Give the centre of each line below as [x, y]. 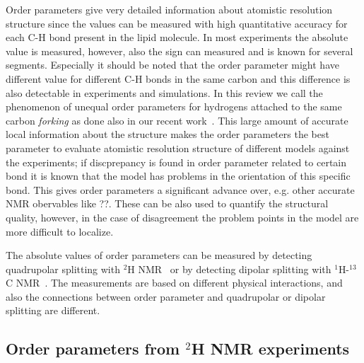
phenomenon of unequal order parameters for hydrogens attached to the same [174, 106]
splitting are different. [53, 310]
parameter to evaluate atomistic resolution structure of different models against [178, 148]
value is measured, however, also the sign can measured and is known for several [180, 51]
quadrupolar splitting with [63, 269]
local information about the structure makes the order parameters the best [168, 134]
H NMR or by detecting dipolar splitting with [229, 269]
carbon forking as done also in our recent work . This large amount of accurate [177, 120]
